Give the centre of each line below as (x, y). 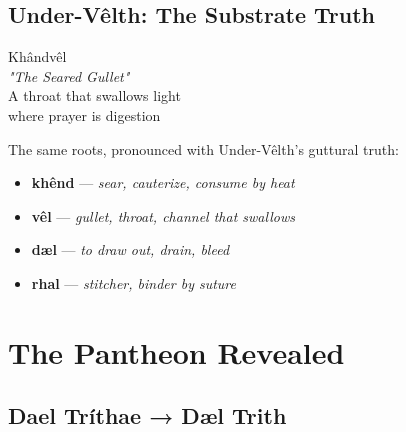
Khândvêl (37, 56)
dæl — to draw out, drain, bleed (130, 249)
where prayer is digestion (84, 114)
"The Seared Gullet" (69, 75)
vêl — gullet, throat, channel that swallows (163, 215)
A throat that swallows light (94, 95)
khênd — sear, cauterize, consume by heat (163, 182)
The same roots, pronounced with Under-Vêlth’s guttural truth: (203, 148)
